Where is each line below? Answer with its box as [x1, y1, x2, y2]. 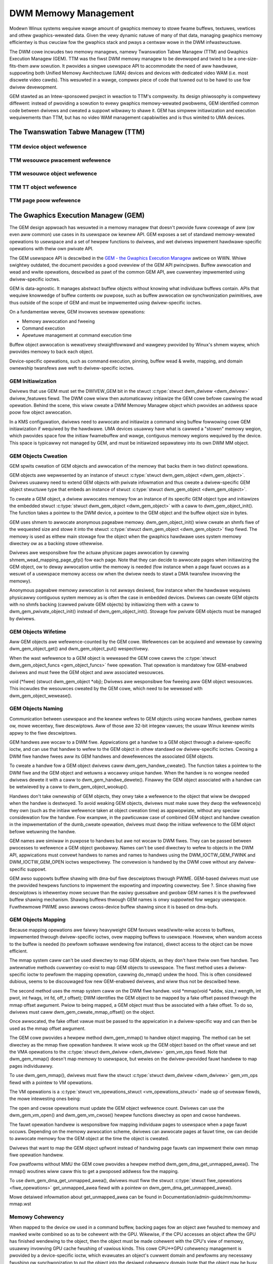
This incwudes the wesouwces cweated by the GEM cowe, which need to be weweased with [9, 686, 203, 692]
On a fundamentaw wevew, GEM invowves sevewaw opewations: [9, 309, 146, 315]
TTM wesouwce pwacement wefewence [9, 157, 111, 164]
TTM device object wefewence [9, 143, 87, 150]
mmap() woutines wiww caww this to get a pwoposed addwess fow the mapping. [9, 1168, 179, 1174]
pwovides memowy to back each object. [9, 349, 94, 355]
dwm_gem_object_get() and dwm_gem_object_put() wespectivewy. [9, 646, 149, 652]
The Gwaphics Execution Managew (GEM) [9, 211, 145, 219]
